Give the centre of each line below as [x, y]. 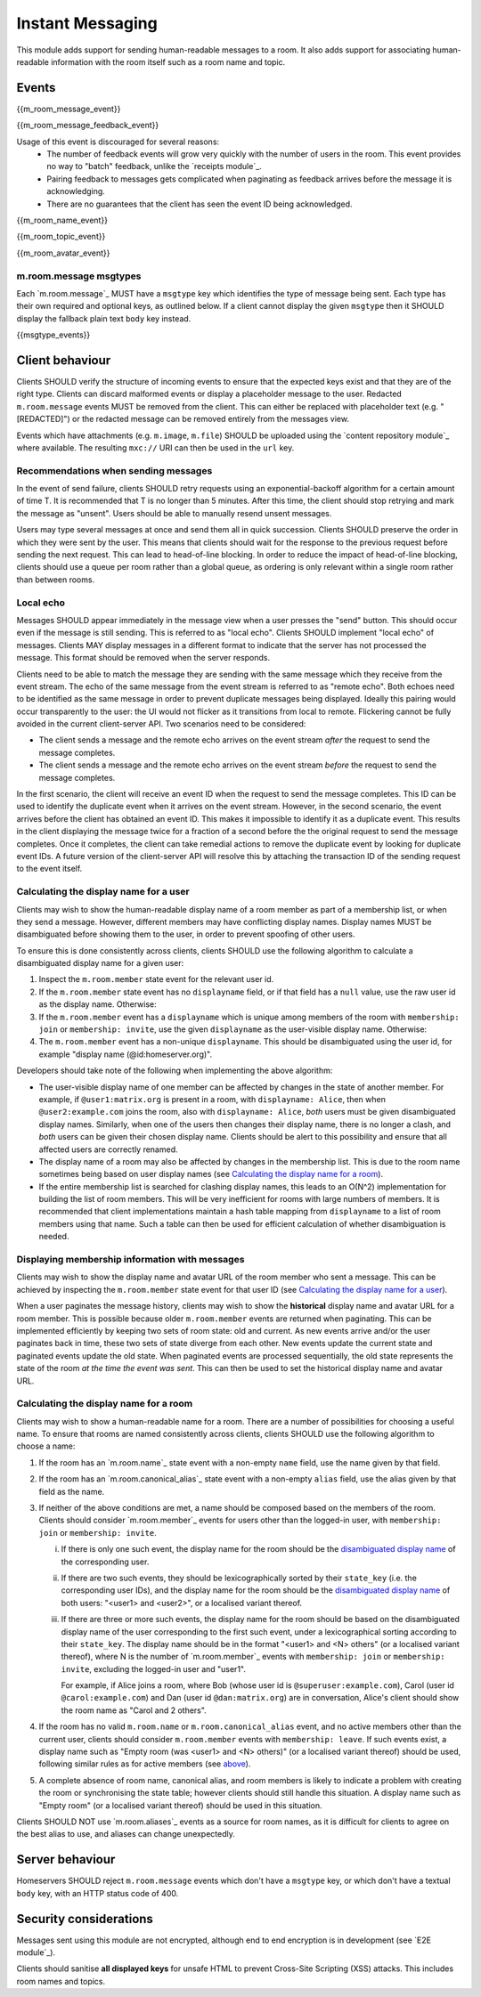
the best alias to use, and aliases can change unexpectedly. [126, 1834]
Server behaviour [66, 1859]
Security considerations [85, 1919]
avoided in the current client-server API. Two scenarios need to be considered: [161, 724]
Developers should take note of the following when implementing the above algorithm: [175, 1071]
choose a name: [46, 1446]
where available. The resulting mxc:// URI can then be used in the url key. [155, 447]
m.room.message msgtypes [79, 276]
